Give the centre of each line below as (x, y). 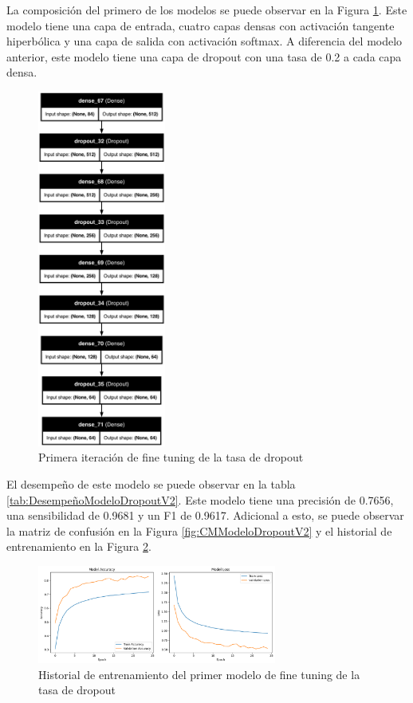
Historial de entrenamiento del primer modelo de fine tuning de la (199, 674)
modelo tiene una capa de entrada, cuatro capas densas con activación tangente (201, 25)
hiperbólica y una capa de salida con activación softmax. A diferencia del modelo (205, 41)
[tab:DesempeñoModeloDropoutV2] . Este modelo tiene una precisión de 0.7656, (200, 499)
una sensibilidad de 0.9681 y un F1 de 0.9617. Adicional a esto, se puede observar (205, 515)
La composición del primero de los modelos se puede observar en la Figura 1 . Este (207, 10)
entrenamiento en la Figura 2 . (79, 546)
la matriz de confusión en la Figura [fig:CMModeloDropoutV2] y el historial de (199, 530)
